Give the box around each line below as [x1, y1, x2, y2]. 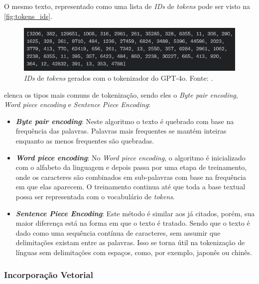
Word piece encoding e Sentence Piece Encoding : [4, 99, 150, 110]
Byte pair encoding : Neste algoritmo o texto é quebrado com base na [15, 116, 234, 126]
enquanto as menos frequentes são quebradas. [15, 136, 154, 146]
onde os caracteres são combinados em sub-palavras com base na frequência [15, 171, 247, 182]
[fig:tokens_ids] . [4, 10, 53, 21]
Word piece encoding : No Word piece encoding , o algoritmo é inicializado [15, 152, 246, 162]
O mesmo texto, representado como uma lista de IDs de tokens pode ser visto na [4, 1, 251, 11]
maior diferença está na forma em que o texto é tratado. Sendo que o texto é [15, 218, 250, 228]
